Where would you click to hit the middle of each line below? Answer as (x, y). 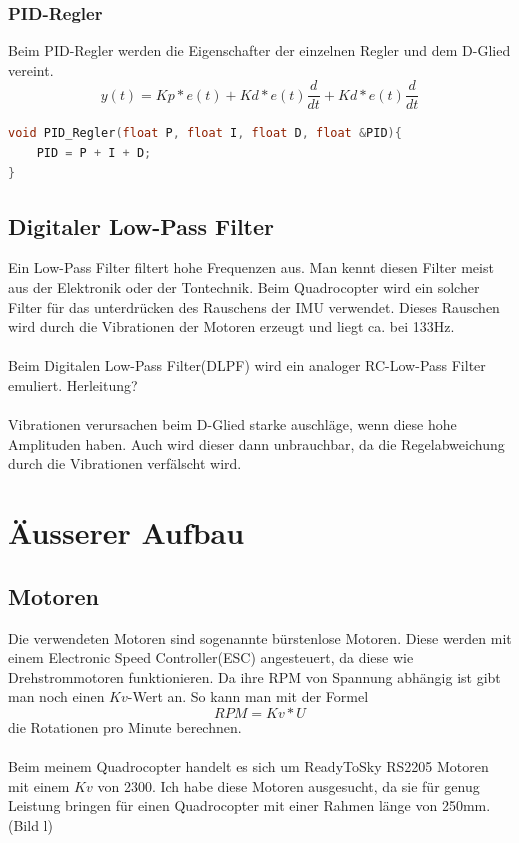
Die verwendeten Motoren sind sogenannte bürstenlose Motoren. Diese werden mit (260, 637)
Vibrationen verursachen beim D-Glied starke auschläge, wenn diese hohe (232, 424)
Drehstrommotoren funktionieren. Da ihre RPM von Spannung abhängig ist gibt (254, 676)
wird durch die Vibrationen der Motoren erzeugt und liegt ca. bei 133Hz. (231, 326)
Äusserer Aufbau (126, 532)
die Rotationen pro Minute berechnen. (125, 726)
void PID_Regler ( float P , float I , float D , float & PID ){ (205, 133)
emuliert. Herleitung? (73, 385)
